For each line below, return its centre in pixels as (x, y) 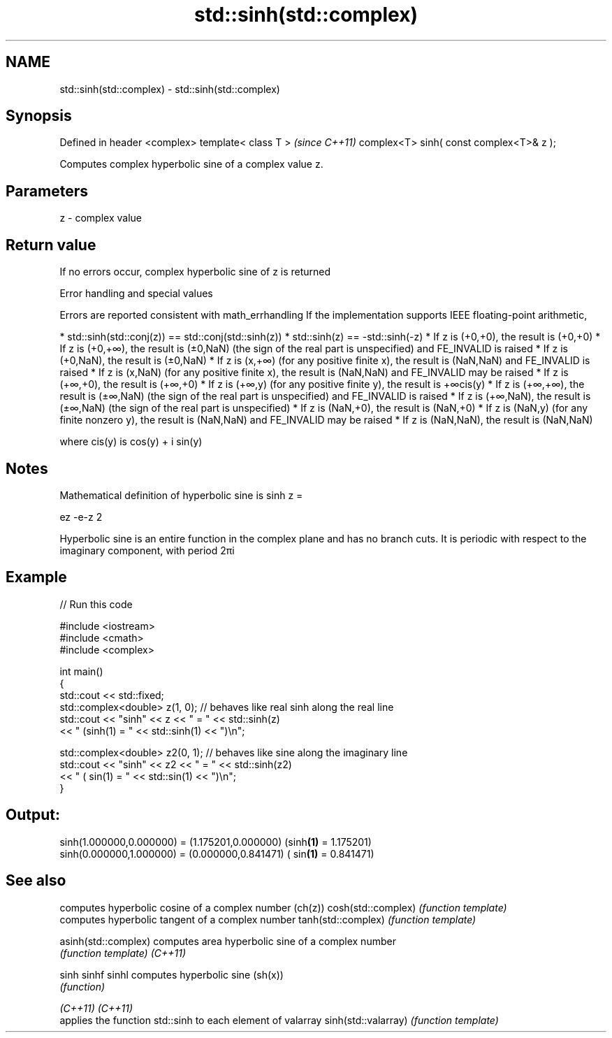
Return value (51, 245)
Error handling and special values (136, 294)
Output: (33, 815)
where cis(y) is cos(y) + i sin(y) (131, 442)
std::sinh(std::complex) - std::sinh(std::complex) (170, 89)
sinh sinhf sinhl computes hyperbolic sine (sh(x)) (172, 974)
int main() (81, 671)
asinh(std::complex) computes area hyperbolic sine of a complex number (228, 941)
